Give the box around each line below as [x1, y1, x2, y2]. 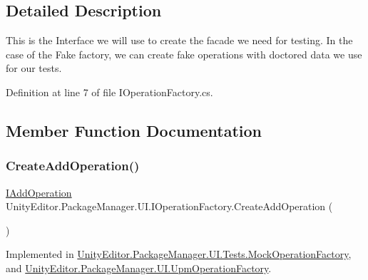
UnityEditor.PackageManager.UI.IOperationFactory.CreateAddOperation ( [6, 199, 333, 214]
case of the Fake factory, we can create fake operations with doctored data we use [6, 46, 362, 61]
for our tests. [6, 61, 62, 76]
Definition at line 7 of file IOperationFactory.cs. [6, 84, 213, 99]
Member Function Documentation [6, 119, 262, 141]
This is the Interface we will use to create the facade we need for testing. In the [6, 33, 353, 48]
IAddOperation [6, 185, 72, 199]
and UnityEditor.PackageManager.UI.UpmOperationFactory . [6, 260, 272, 275]
